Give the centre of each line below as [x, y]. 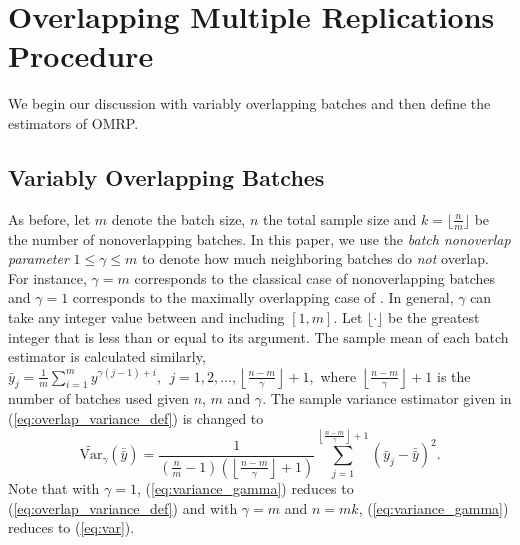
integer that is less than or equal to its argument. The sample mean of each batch [258, 336]
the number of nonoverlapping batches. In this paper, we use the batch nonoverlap [259, 238]
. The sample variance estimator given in [387, 398]
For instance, [47, 277]
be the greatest [434, 316]
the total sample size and [339, 218]
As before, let [49, 218]
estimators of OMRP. [73, 122]
